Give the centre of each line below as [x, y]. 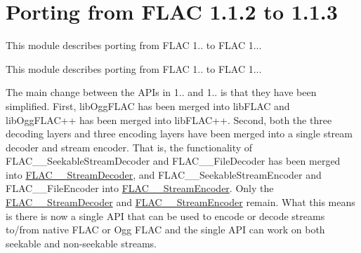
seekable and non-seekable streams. [81, 243]
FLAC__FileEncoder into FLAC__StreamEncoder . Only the [140, 188]
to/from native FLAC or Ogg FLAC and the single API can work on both [165, 230]
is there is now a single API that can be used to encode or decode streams [165, 216]
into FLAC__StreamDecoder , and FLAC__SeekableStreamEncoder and [164, 174]
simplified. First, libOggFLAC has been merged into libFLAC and [148, 105]
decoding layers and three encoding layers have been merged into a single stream [179, 134]
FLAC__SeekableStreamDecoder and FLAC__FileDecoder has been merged [173, 161]
